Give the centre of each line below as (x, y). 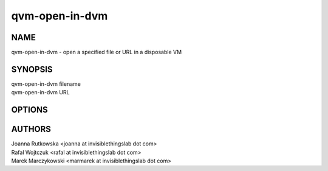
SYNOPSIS (32, 69)
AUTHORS (31, 129)
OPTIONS (29, 110)
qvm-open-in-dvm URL (40, 92)
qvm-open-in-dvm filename (46, 84)
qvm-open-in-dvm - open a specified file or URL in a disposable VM (97, 52)
